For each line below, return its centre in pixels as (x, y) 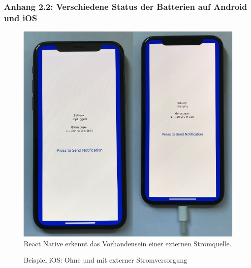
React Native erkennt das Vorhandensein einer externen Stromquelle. (128, 243)
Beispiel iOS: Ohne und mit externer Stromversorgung (106, 260)
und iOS (21, 17)
